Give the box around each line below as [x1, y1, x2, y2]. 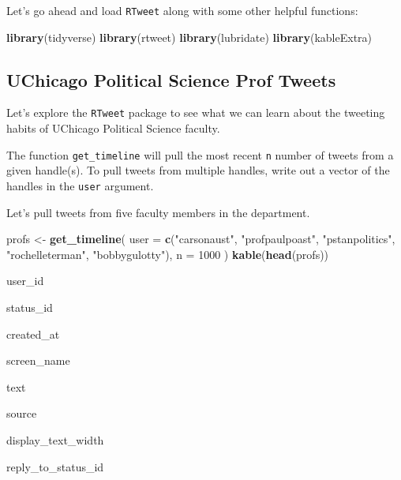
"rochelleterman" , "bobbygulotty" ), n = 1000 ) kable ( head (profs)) [6, 246, 329, 262]
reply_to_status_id [6, 458, 104, 474]
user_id [6, 272, 44, 289]
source [6, 405, 37, 422]
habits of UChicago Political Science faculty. [6, 120, 220, 137]
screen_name [6, 352, 70, 369]
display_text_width [6, 431, 104, 448]
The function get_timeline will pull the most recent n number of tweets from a [6, 146, 394, 163]
